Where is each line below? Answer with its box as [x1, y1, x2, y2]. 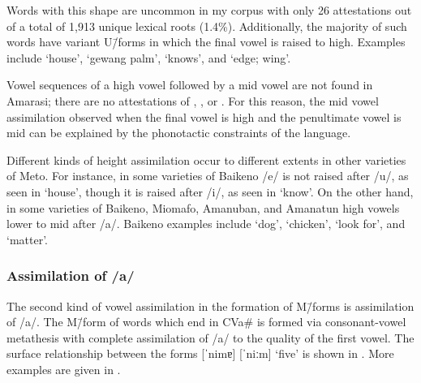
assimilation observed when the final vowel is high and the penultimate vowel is [6, 108, 402, 125]
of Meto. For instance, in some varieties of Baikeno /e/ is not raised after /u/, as [6, 167, 409, 184]
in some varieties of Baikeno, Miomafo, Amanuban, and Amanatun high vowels [6, 199, 400, 216]
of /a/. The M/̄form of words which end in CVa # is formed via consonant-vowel [6, 313, 406, 330]
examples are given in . [6, 360, 121, 377]
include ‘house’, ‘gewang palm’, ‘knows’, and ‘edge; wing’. [6, 49, 291, 66]
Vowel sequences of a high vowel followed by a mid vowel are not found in [6, 76, 373, 93]
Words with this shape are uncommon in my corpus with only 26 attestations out [6, 2, 412, 18]
